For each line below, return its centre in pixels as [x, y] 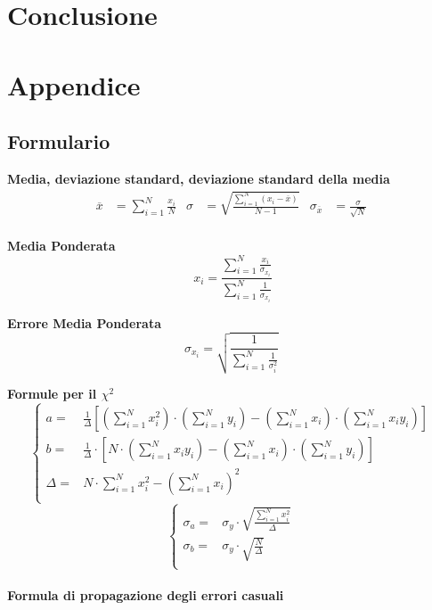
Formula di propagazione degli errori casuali [146, 595]
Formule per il [52, 394]
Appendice [74, 84]
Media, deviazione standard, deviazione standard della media [199, 178]
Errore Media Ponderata [84, 322]
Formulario [59, 141]
